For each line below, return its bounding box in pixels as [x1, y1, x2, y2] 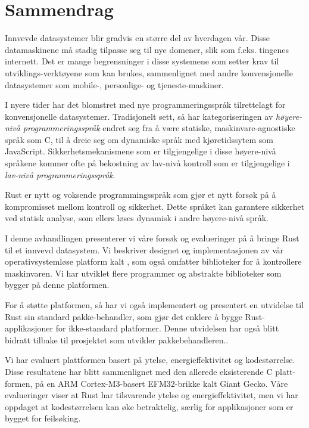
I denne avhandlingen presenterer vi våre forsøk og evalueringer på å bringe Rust [5, 232, 299, 244]
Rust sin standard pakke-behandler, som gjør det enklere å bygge [5, 310, 242, 322]
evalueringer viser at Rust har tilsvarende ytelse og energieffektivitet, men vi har [5, 389, 298, 401]
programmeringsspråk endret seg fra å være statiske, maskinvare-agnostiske [23, 122, 295, 134]
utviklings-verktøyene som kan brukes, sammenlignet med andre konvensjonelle [5, 66, 293, 79]
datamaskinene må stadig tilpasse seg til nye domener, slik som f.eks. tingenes [5, 43, 289, 55]
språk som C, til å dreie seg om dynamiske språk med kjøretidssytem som [5, 133, 274, 145]
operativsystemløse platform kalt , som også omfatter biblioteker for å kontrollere [5, 255, 302, 268]
